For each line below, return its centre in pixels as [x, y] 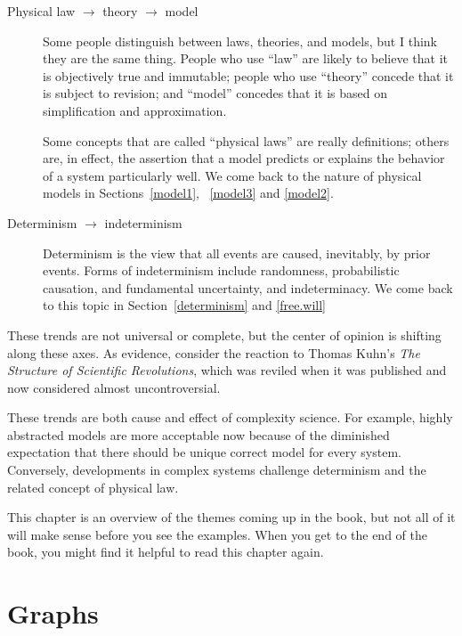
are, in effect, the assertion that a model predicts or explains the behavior [244, 158]
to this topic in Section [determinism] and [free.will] [185, 305]
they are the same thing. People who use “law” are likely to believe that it [245, 58]
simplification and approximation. [135, 110]
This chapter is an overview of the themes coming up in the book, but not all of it [231, 517]
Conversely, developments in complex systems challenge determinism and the [217, 470]
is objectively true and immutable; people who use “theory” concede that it [248, 75]
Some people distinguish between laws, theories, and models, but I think [240, 41]
